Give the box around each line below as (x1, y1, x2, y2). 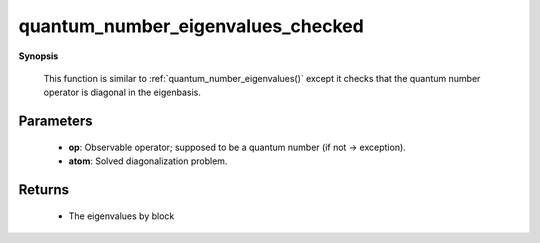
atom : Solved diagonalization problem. (68, 155, 228, 167)
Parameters (18, 113, 93, 130)
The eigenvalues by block (68, 210, 175, 222)
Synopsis (18, 50, 59, 62)
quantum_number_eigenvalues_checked (18, 15, 364, 37)
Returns (18, 181, 70, 198)
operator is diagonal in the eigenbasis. (43, 86, 202, 99)
